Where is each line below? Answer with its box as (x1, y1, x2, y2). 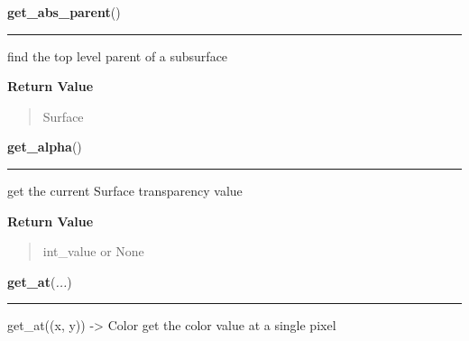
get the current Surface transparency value (7, 180, 243, 199)
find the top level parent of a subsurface (7, 46, 228, 65)
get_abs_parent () (7, 3, 121, 21)
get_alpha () (7, 137, 82, 156)
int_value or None (42, 242, 144, 261)
